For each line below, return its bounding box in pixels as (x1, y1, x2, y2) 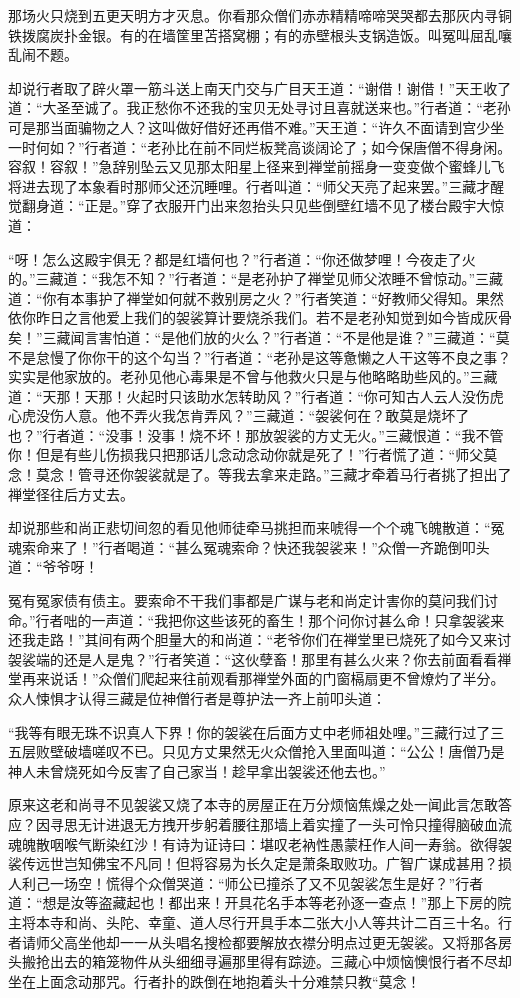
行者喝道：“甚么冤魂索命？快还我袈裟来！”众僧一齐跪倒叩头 (98, 536, 490, 557)
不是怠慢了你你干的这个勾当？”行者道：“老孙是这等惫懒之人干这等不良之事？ (8, 346, 512, 367)
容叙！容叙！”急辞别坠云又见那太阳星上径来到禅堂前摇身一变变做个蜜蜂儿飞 (8, 156, 505, 177)
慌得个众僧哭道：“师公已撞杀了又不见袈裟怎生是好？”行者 (105, 872, 484, 893)
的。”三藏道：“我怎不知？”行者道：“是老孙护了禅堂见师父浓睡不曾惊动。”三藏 (8, 268, 504, 289)
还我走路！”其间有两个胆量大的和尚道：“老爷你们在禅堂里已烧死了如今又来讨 (8, 629, 512, 650)
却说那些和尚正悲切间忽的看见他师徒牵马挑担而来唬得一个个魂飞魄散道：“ (8, 517, 491, 538)
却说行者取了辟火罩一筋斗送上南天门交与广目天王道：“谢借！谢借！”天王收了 (8, 77, 512, 98)
